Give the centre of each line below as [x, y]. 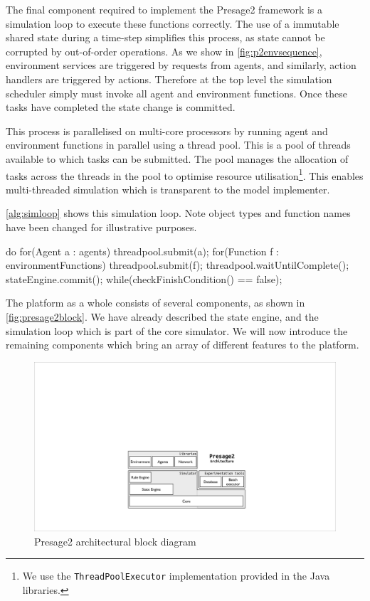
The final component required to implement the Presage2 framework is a [164, 9]
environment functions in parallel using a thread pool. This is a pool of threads [178, 145]
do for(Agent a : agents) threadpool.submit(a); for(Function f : [142, 251]
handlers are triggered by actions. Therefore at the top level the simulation [169, 79]
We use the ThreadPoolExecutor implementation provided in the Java [176, 576]
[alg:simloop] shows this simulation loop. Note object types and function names [178, 213]
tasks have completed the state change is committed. [121, 107]
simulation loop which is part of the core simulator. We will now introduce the [177, 330]
